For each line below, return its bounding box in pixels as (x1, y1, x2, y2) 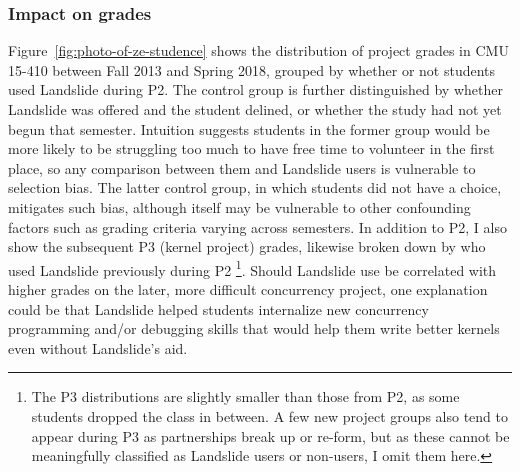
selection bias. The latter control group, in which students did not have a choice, (8, 177, 502, 198)
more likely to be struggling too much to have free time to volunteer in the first (8, 138, 495, 159)
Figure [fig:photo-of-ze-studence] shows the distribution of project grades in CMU (8, 40, 509, 61)
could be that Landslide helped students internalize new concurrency (8, 298, 429, 319)
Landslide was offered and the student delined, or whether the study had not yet (8, 99, 502, 119)
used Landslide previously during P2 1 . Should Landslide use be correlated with (8, 256, 497, 280)
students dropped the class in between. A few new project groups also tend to (31, 405, 508, 426)
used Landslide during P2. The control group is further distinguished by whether (8, 79, 503, 100)
